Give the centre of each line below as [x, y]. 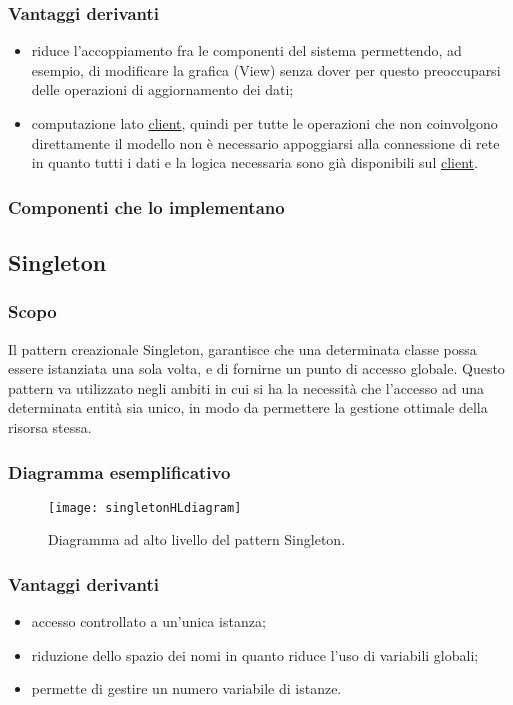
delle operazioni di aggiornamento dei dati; [162, 89]
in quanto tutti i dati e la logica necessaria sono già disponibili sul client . [254, 162]
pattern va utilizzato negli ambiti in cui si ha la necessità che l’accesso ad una [246, 387]
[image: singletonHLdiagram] [145, 507]
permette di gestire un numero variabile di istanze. [186, 688]
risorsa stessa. [50, 427]
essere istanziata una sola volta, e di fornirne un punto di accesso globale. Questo [256, 368]
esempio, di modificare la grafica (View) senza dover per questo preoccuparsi [266, 69]
